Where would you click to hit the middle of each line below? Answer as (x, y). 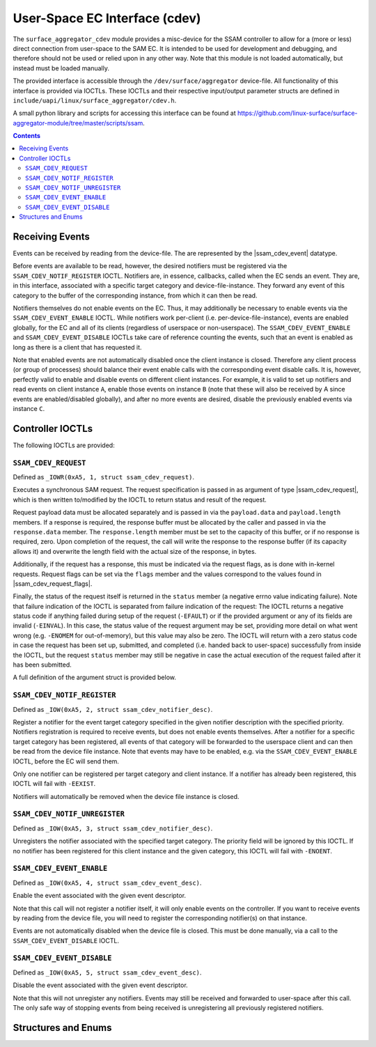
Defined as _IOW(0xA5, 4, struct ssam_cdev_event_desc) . (107, 883)
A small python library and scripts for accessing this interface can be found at (124, 113)
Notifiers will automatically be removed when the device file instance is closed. (126, 796)
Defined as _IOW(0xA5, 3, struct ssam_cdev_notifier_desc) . (113, 828)
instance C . (29, 408)
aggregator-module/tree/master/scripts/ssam (78, 123)
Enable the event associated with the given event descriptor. (100, 896)
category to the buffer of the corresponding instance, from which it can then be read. (135, 295)
